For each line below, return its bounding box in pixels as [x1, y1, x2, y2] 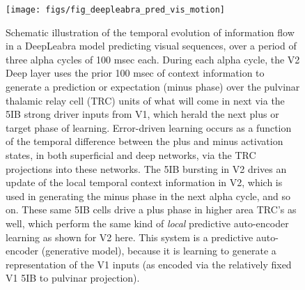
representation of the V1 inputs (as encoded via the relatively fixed [6, 257, 292, 271]
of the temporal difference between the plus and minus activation [6, 134, 283, 148]
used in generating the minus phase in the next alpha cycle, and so [6, 188, 291, 203]
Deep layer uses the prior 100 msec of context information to [6, 66, 265, 80]
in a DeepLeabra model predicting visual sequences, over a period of [6, 38, 297, 53]
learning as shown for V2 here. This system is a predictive [6, 229, 253, 244]
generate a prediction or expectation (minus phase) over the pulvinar [6, 79, 300, 94]
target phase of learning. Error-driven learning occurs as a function [6, 120, 292, 135]
